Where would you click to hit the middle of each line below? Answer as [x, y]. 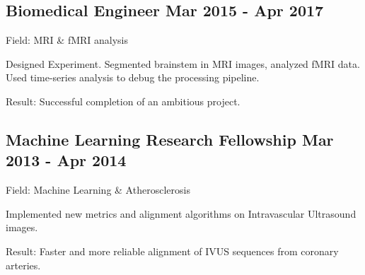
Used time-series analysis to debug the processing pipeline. [133, 77]
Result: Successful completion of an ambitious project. [123, 101]
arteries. [23, 265]
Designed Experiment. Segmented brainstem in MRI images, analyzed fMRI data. [183, 63]
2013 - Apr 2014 [66, 160]
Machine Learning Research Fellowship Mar [170, 139]
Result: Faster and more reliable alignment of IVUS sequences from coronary [172, 251]
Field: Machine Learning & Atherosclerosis [98, 190]
